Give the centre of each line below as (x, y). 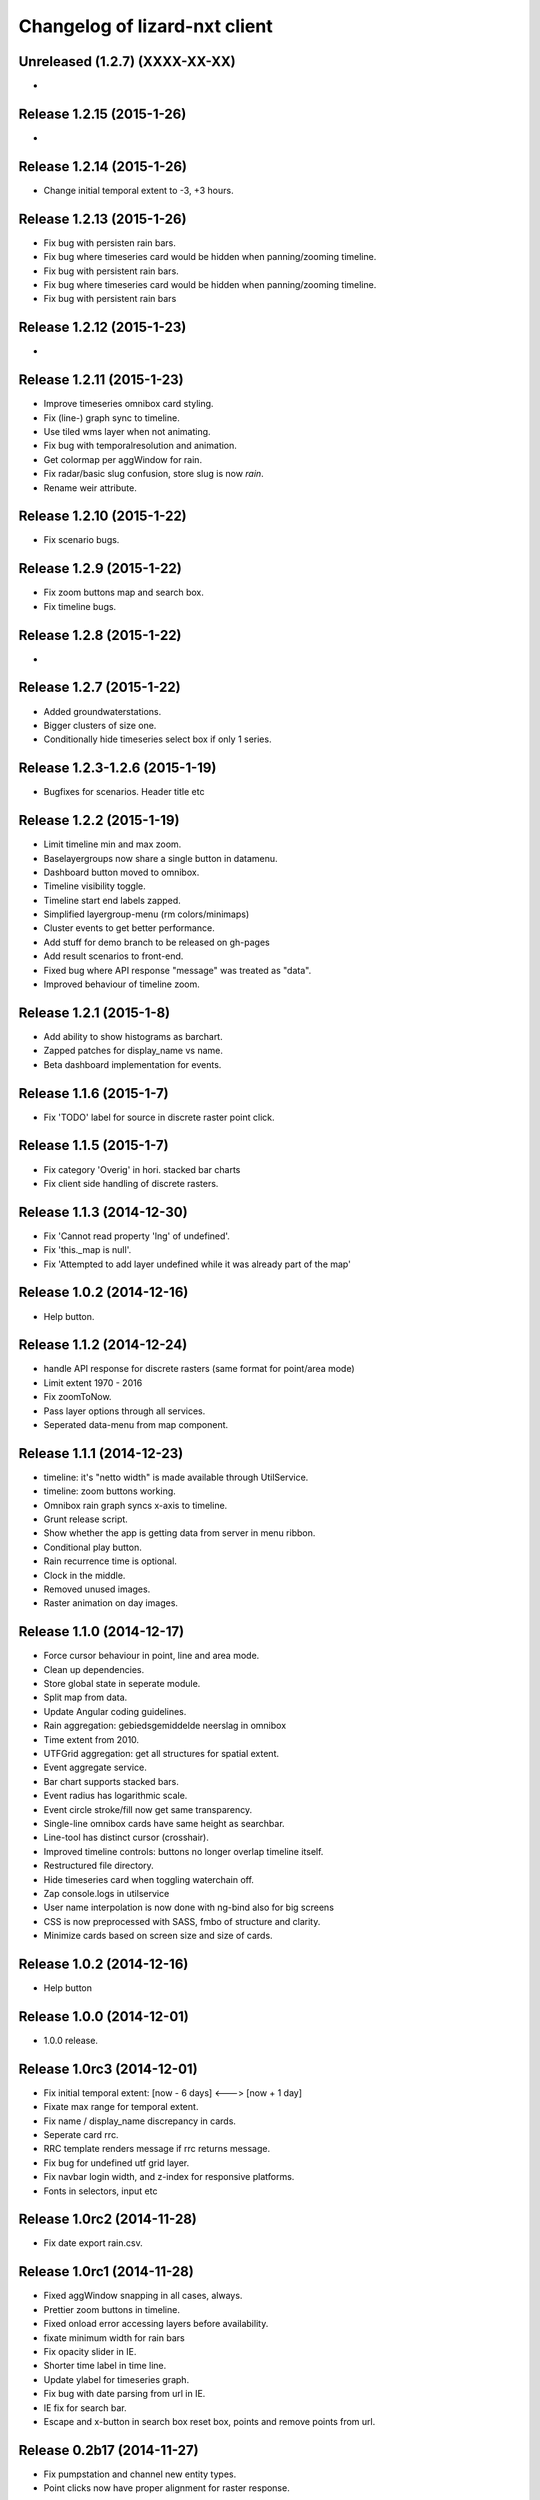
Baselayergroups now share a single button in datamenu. (161, 858)
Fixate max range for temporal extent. (121, 2107)
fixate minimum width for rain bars (114, 2337)
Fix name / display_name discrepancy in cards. (140, 2121)
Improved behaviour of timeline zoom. (121, 984)
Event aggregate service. (95, 1767)
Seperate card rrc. (81, 2134)
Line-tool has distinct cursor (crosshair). (126, 1837)
